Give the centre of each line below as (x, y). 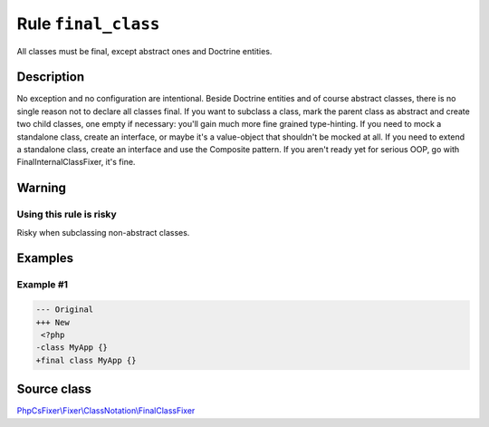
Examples (45, 258)
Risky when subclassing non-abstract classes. (103, 232)
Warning (42, 188)
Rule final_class (88, 24)
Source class (54, 389)
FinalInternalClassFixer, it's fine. (76, 162)
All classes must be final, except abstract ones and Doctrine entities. (144, 51)
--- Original (65, 310)
